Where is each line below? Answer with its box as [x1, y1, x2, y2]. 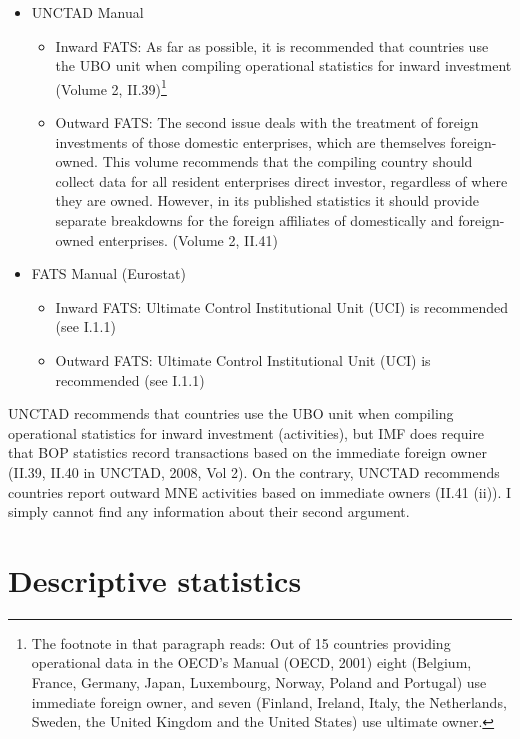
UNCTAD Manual [31, 2, 144, 22]
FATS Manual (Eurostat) [31, 263, 186, 284]
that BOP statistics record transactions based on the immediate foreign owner [8, 442, 487, 463]
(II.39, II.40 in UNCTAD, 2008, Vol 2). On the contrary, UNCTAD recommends [8, 461, 500, 482]
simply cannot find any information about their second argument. [8, 501, 410, 522]
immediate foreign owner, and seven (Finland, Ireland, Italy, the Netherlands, [31, 691, 507, 712]
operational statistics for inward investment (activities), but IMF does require [8, 422, 485, 443]
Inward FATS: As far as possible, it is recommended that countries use [55, 35, 489, 56]
